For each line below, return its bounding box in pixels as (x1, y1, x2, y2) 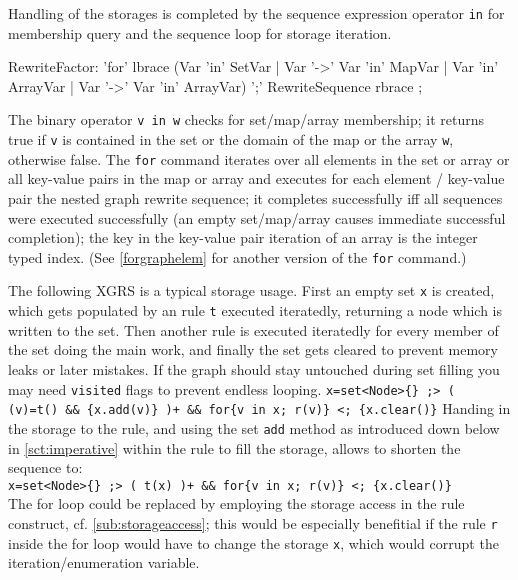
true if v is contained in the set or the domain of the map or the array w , (8, 129, 454, 150)
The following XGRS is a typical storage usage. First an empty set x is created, (8, 280, 495, 301)
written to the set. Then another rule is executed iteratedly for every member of (8, 319, 499, 340)
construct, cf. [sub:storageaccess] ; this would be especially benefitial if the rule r (8, 512, 498, 533)
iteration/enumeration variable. (8, 552, 200, 573)
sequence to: (8, 457, 83, 478)
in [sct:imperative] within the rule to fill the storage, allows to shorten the (8, 437, 461, 458)
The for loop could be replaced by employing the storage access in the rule (8, 493, 465, 514)
